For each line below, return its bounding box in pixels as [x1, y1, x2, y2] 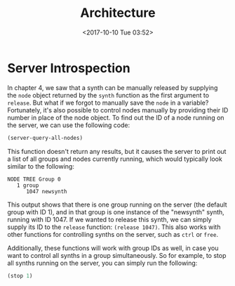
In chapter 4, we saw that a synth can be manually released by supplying [7, 83, 218, 92]
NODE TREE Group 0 [7, 176, 61, 183]
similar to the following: [7, 162, 75, 170]
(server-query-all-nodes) [7, 134, 83, 141]
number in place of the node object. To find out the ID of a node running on [7, 113, 224, 122]
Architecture [80, 5, 156, 21]
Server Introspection [7, 60, 131, 76]
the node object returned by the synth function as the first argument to [7, 91, 209, 99]
